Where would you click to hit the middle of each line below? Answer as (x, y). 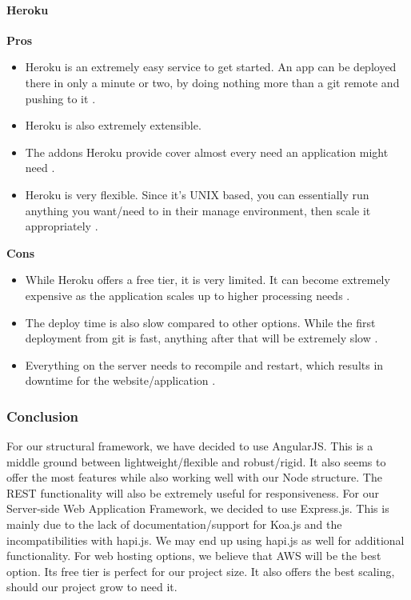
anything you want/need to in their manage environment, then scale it (198, 210)
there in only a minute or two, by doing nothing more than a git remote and (212, 82)
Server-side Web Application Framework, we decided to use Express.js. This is (198, 508)
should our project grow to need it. (92, 587)
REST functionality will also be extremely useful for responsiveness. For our (193, 492)
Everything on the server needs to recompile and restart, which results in (204, 364)
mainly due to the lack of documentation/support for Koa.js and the (174, 524)
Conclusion (42, 416)
